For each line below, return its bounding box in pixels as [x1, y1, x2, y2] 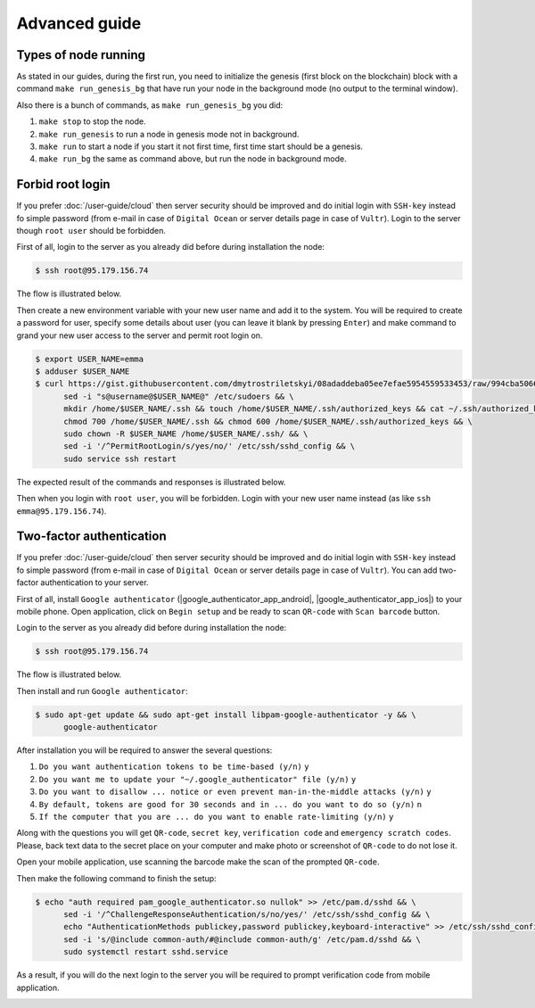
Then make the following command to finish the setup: [16, 872, 218, 883]
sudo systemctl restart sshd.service [63, 946, 229, 957]
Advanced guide [16, 13, 142, 33]
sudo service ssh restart [63, 453, 177, 464]
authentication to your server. [40, 577, 149, 588]
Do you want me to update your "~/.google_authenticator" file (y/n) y [38, 774, 357, 784]
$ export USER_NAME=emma [35, 353, 144, 364]
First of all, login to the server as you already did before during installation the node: [16, 242, 325, 252]
